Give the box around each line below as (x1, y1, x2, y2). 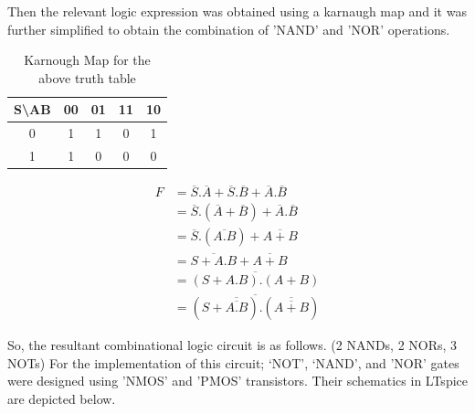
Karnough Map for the (24, 50, 151, 69)
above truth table (38, 68, 136, 87)
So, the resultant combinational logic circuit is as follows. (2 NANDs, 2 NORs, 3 (7, 335, 458, 355)
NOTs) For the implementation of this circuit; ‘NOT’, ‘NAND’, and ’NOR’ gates (7, 353, 459, 372)
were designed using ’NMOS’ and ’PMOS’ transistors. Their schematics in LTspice (7, 371, 468, 390)
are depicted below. (7, 389, 116, 408)
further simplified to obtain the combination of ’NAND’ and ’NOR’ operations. (7, 19, 450, 38)
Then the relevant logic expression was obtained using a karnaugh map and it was (7, 2, 467, 20)
